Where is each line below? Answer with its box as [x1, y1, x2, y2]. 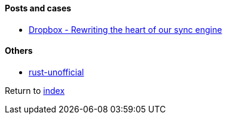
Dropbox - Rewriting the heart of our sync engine [29, 24, 222, 35]
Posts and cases [5, 3, 72, 13]
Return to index [5, 85, 65, 96]
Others [5, 45, 33, 56]
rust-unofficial [29, 66, 84, 77]
